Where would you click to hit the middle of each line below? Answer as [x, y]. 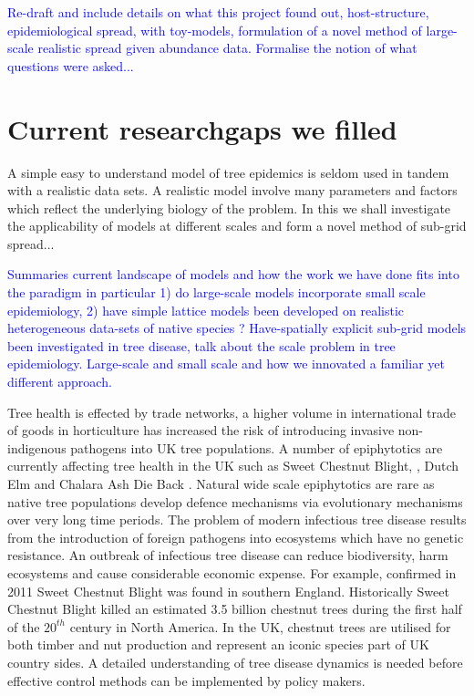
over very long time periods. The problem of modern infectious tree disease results [237, 519]
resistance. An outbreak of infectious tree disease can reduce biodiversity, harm [228, 555]
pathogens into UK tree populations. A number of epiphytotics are [257, 447]
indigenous [37, 447]
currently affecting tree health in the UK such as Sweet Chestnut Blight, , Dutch [233, 466]
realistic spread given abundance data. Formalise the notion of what [227, 48]
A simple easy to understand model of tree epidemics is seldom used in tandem [228, 172]
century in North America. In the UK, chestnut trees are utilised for [260, 626]
